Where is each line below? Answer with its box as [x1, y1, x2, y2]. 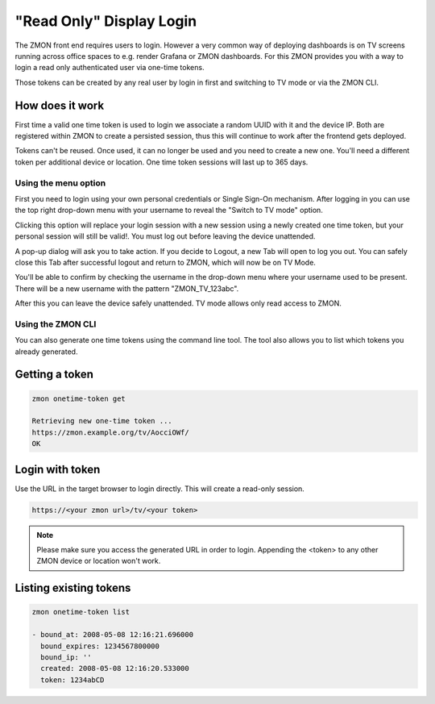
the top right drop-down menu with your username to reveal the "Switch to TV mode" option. [14, 206, 324, 215]
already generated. [14, 347, 78, 356]
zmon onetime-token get [31, 394, 126, 403]
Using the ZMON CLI [14, 319, 97, 330]
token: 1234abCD [40, 675, 105, 685]
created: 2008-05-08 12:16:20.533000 [40, 664, 189, 673]
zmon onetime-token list [31, 607, 130, 617]
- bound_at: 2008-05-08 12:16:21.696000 [31, 630, 193, 639]
